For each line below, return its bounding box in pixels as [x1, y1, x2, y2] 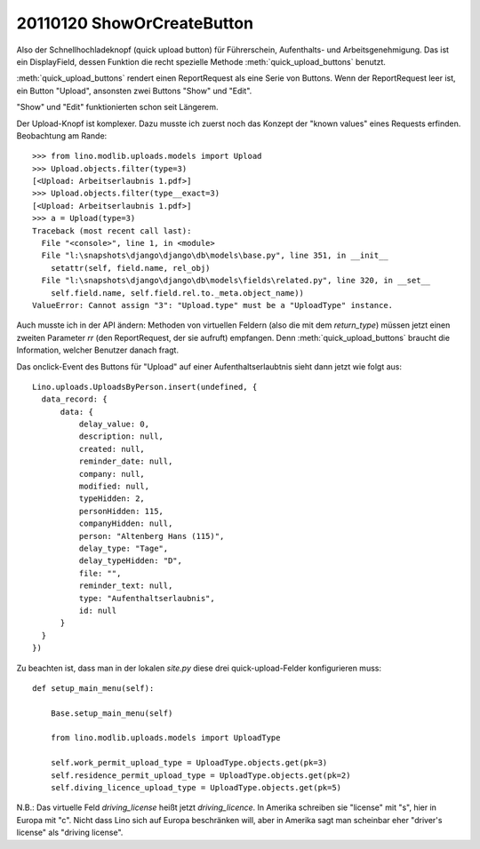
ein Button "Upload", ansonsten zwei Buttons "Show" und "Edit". [16, 85, 252, 96]
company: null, [78, 469, 146, 479]
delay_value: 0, [78, 419, 150, 430]
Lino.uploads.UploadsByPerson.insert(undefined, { [32, 382, 258, 392]
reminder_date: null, [78, 456, 173, 466]
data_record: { [41, 394, 108, 404]
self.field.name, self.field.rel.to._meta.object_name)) [50, 288, 304, 298]
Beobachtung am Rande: [16, 130, 108, 141]
